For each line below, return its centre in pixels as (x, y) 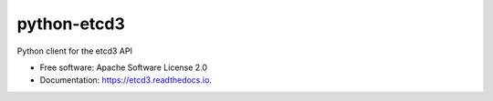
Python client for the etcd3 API (74, 51)
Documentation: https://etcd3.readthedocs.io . (126, 80)
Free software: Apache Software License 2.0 (124, 67)
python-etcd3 (71, 24)
